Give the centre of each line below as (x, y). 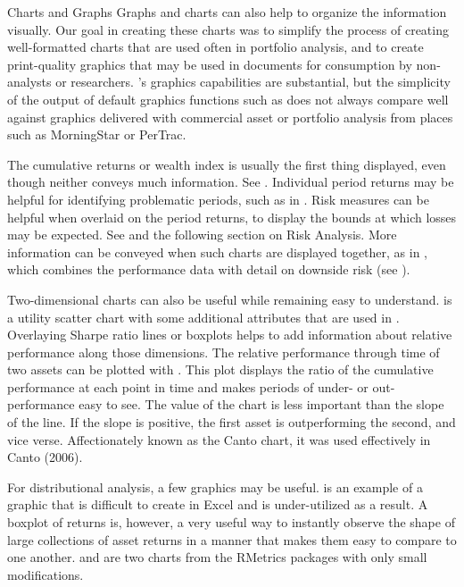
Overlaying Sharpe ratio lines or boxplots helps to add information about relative (230, 335)
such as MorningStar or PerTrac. (97, 134)
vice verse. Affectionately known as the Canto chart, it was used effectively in (219, 439)
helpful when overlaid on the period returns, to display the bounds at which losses (232, 217)
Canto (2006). (45, 457)
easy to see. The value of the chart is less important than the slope (261, 404)
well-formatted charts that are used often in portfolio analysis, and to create (215, 47)
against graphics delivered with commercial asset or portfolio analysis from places (230, 117)
